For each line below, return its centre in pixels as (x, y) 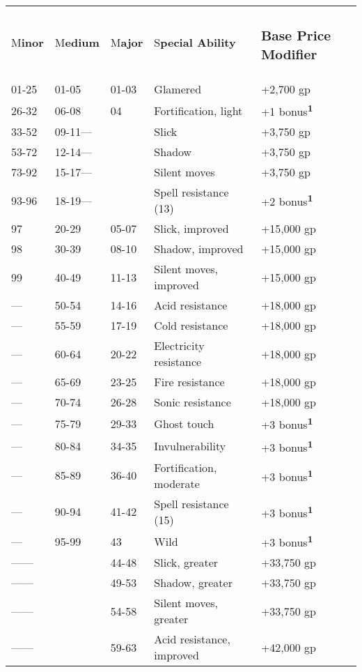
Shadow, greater (193, 583)
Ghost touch (184, 423)
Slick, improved (191, 229)
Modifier (289, 54)
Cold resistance (191, 326)
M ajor (127, 42)
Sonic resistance (192, 402)
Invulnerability (190, 446)
